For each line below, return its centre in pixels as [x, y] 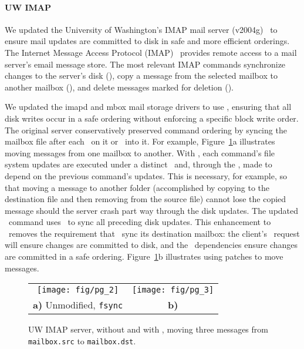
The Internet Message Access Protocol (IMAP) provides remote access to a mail [151, 52]
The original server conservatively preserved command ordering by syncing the [146, 130]
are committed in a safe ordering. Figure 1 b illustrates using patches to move [144, 256]
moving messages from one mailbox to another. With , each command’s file [140, 152]
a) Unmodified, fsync [78, 305]
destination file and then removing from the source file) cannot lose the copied [146, 199]
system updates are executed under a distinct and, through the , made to [139, 164]
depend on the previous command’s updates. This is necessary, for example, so [146, 175]
